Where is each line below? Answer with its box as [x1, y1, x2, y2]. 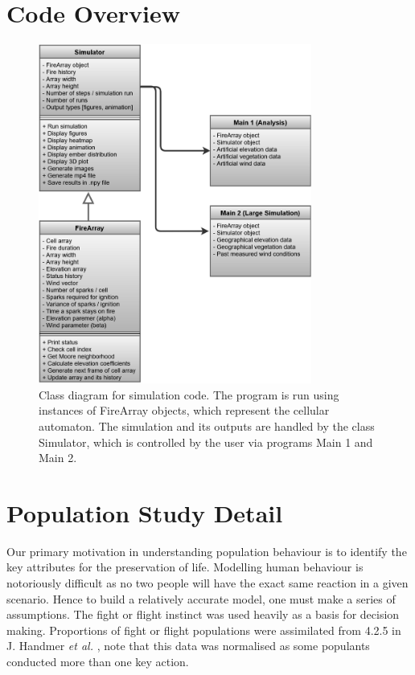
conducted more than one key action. [6, 652, 189, 669]
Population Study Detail [6, 496, 283, 529]
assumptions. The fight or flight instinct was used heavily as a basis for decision [6, 606, 400, 623]
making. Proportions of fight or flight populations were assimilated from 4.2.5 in [6, 621, 401, 638]
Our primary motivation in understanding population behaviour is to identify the [6, 542, 407, 559]
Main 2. [39, 449, 77, 466]
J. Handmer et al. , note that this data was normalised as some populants [6, 637, 370, 654]
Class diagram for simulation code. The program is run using [39, 386, 339, 403]
